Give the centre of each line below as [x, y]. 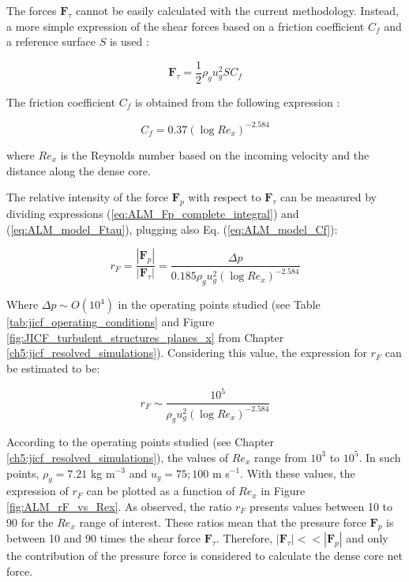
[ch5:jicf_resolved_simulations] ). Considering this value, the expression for [187, 353]
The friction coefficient [61, 101]
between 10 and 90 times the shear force [103, 538]
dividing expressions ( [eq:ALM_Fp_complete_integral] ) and [153, 213]
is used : [129, 41]
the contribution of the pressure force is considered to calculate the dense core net [204, 556]
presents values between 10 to [321, 506]
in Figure [283, 491]
